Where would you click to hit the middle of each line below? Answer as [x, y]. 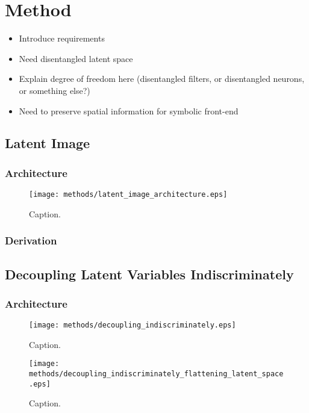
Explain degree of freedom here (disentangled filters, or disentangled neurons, [162, 79]
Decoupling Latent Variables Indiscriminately [149, 274]
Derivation [31, 241]
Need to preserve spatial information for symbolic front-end [129, 110]
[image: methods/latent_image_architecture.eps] [128, 195]
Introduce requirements [62, 38]
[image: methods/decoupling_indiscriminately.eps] [133, 325]
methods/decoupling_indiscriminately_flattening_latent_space [156, 374]
